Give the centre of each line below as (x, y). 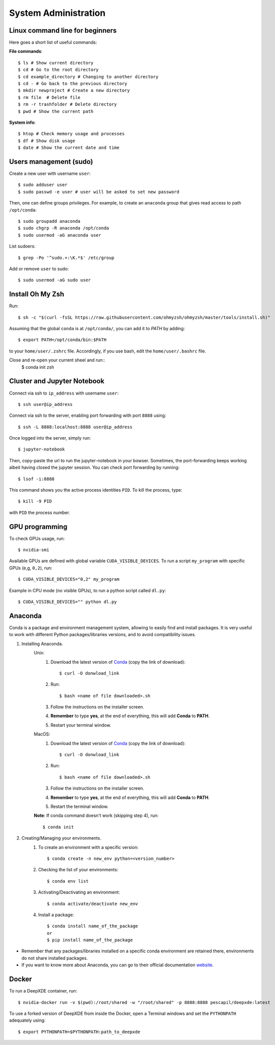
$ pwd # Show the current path (56, 111)
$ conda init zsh (38, 367)
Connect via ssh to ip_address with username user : (64, 393)
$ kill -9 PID (35, 501)
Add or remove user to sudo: (39, 269)
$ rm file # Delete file (49, 97)
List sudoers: (22, 246)
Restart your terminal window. (81, 725)
